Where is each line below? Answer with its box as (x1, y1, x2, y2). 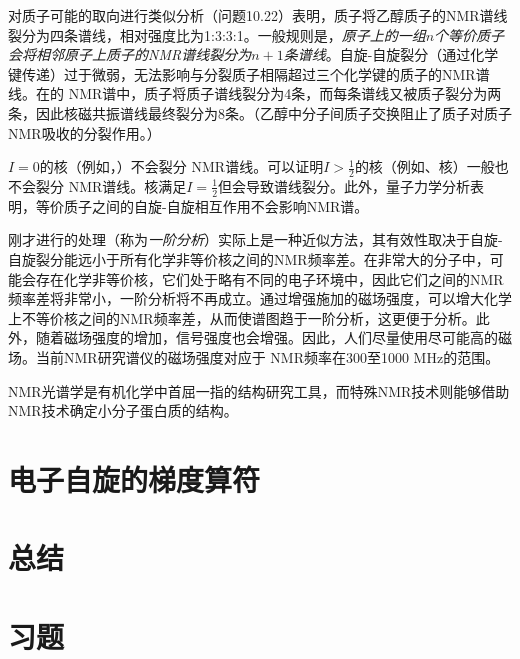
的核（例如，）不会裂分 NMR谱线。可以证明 (39, 156, 324, 177)
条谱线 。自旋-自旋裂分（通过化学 (283, 44, 499, 65)
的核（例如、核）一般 (354, 156, 495, 177)
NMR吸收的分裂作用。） (8, 122, 161, 143)
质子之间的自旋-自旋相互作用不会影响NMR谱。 (63, 195, 369, 216)
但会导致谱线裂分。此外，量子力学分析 (218, 175, 471, 196)
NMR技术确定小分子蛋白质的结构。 (8, 400, 238, 421)
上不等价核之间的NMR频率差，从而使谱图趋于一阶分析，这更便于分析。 (8, 307, 476, 328)
